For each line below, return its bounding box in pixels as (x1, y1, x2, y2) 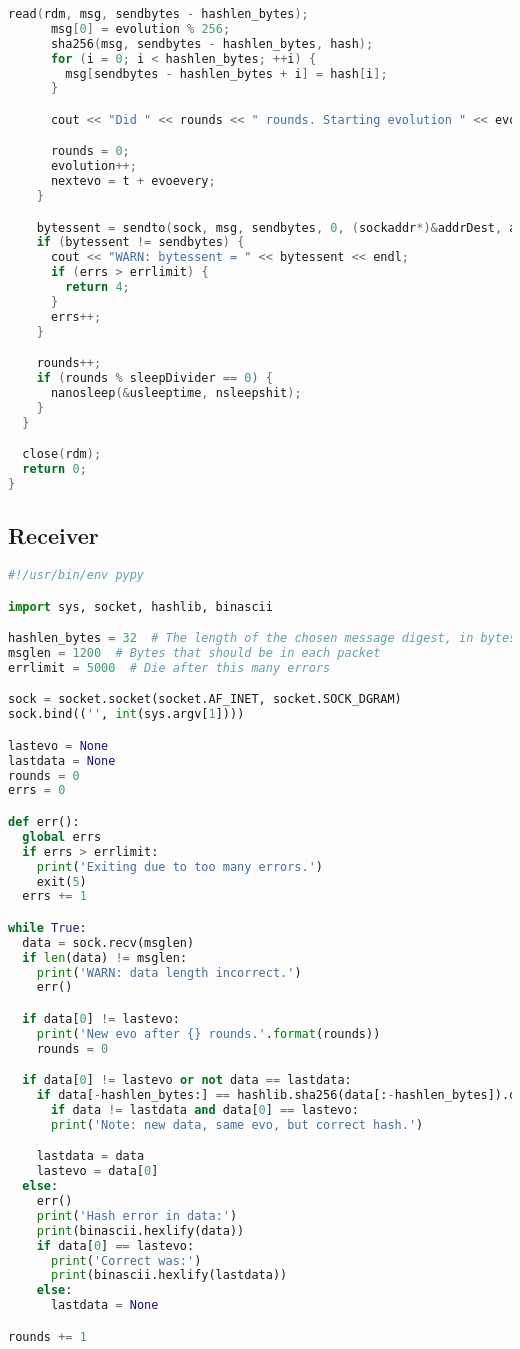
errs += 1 (22, 889, 87, 904)
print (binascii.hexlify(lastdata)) (50, 1268, 288, 1283)
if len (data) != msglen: (22, 950, 188, 965)
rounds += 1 (8, 1329, 87, 1344)
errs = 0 (8, 783, 66, 798)
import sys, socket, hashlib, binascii (8, 599, 273, 614)
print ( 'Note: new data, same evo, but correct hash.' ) (50, 1117, 424, 1132)
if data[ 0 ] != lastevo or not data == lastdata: (22, 1073, 352, 1088)
